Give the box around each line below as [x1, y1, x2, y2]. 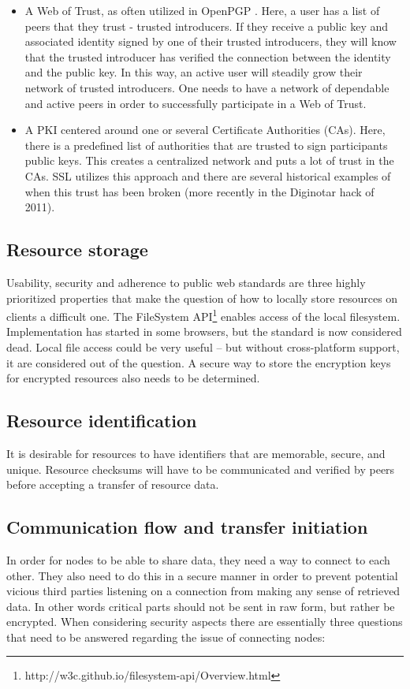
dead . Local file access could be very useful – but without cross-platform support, [6, 338, 400, 355]
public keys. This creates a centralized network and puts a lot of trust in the [24, 152, 394, 169]
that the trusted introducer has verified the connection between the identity [24, 48, 391, 65]
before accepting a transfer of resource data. [6, 476, 219, 493]
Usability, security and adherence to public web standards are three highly [6, 274, 366, 290]
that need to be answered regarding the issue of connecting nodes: [6, 628, 326, 645]
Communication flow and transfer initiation [6, 515, 368, 539]
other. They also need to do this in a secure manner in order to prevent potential [6, 567, 398, 583]
